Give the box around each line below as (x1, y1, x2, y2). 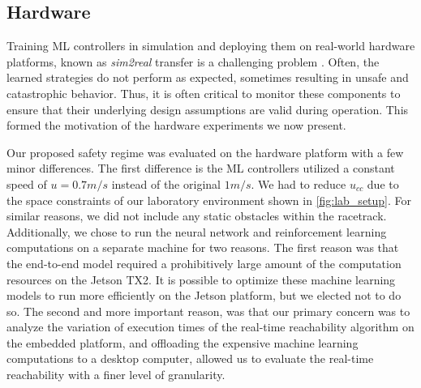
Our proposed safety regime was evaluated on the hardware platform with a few (6, 143, 404, 160)
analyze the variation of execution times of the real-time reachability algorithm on (6, 318, 415, 335)
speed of (6, 175, 47, 192)
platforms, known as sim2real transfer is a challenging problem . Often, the (6, 53, 380, 70)
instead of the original (111, 175, 221, 192)
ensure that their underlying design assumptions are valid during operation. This (6, 100, 409, 117)
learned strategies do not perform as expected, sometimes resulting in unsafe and (6, 69, 409, 86)
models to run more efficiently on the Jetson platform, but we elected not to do (6, 287, 402, 304)
